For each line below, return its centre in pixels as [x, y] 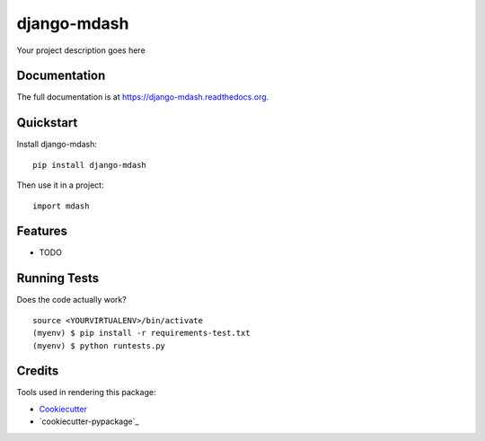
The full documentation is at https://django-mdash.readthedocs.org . [143, 97]
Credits [38, 371]
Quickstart [47, 123]
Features [42, 231]
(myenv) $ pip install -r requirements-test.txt [141, 333]
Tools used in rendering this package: [86, 392]
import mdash [61, 206]
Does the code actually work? [72, 300]
